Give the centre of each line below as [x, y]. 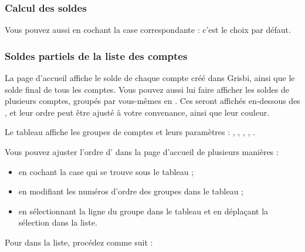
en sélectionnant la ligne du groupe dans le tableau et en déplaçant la [143, 211]
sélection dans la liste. [58, 222]
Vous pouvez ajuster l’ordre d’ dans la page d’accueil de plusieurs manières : [142, 152]
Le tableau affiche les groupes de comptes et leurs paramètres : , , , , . [130, 132]
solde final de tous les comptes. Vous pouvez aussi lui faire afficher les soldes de [147, 89]
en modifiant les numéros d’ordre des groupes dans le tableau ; [131, 191]
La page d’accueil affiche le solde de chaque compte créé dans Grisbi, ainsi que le [150, 78]
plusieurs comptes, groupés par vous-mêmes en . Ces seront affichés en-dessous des [152, 101]
